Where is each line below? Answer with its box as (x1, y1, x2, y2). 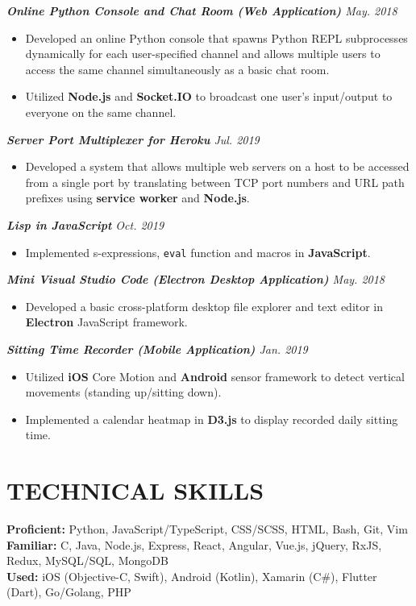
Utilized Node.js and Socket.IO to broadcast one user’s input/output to (25, 88, 393, 105)
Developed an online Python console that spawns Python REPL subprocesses (25, 29, 408, 46)
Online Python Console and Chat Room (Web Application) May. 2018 (6, 2, 397, 19)
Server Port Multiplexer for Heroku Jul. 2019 (6, 131, 260, 147)
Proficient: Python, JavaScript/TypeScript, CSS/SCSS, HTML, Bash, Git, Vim (6, 521, 408, 538)
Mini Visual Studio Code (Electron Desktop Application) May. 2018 (6, 271, 385, 288)
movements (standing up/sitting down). (25, 384, 222, 401)
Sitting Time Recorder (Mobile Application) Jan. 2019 (6, 340, 308, 357)
